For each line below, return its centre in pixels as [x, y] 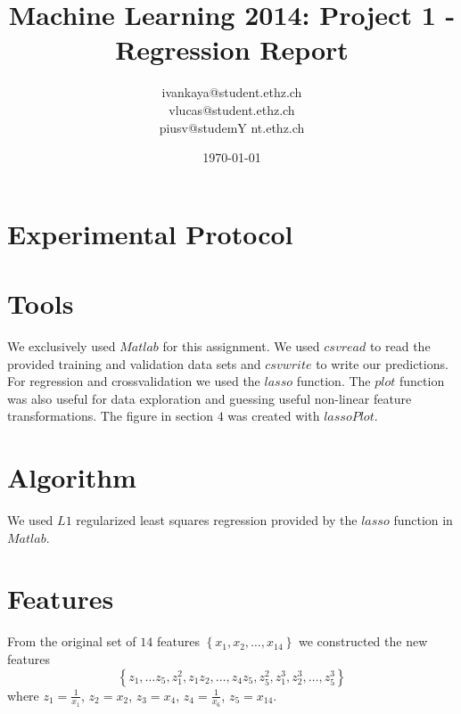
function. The [333, 381]
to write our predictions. [382, 363]
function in [423, 520]
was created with [274, 416]
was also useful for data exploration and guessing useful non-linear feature [210, 398]
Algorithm [72, 477]
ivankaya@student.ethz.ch [232, 92]
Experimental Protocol [150, 233]
